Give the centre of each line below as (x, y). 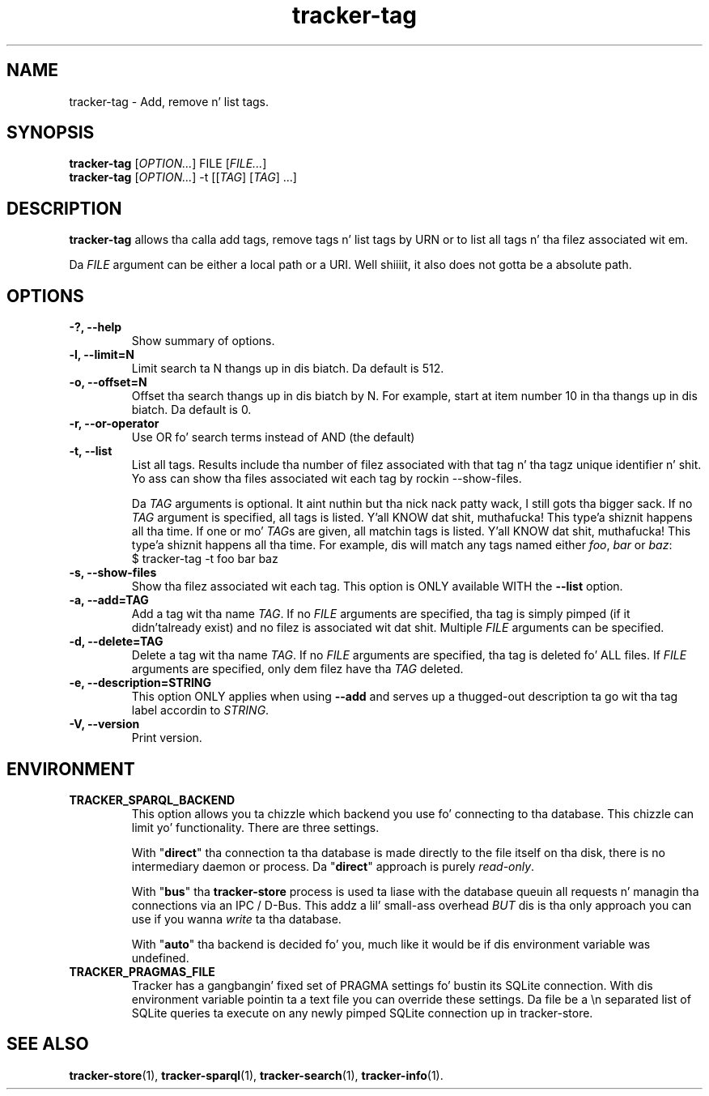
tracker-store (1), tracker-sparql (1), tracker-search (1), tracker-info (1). (256, 1075)
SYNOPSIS (51, 133)
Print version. (167, 738)
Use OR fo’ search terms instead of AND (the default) (273, 437)
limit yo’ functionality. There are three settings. (255, 827)
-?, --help (96, 327)
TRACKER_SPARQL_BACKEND (152, 800)
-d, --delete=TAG (116, 642)
